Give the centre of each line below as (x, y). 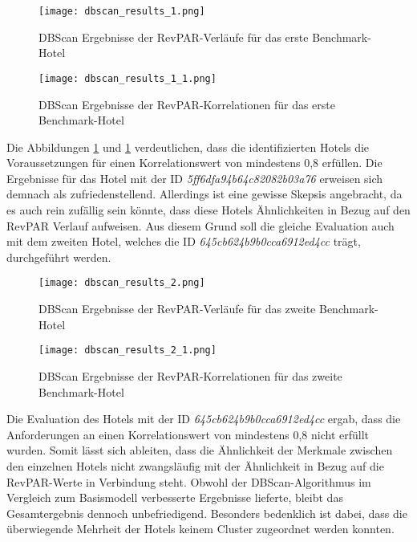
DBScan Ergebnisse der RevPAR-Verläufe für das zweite (177, 309)
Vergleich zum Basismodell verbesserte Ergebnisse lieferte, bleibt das (175, 497)
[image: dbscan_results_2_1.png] (128, 350)
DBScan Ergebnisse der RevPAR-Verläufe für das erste (174, 37)
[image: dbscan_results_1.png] (122, 11)
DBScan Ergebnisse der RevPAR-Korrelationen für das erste (187, 104)
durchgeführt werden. (59, 257)
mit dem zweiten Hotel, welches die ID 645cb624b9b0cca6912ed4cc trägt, (184, 241)
